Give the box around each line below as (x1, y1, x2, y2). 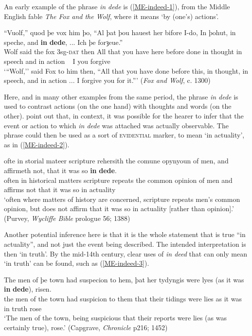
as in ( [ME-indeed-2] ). (4, 139, 70, 149)
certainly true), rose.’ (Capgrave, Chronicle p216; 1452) (4, 322, 168, 332)
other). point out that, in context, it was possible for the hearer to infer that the (4, 110, 244, 120)
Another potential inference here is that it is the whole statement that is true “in (4, 229, 246, 239)
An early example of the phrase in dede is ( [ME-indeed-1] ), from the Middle (4, 1, 230, 11)
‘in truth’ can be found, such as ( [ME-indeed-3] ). (4, 258, 149, 268)
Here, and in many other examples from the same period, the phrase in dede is (4, 91, 238, 101)
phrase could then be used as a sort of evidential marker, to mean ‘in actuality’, (4, 130, 245, 140)
